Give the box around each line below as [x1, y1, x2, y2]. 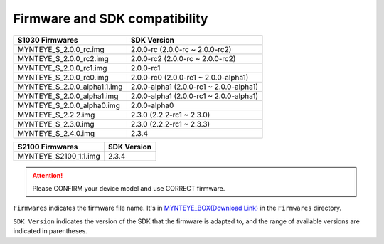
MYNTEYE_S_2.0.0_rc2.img [17, 53, 110, 63]
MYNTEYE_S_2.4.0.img [17, 128, 95, 138]
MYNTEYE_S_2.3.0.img [17, 119, 95, 129]
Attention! [32, 171, 63, 179]
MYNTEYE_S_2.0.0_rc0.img [17, 72, 110, 82]
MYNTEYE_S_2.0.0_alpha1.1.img [17, 82, 123, 92]
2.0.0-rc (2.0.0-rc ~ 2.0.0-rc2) [130, 44, 232, 54]
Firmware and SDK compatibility [13, 11, 208, 26]
